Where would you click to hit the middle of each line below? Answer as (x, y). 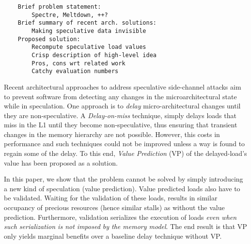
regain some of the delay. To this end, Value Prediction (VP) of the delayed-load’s (125, 153)
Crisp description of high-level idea (94, 55)
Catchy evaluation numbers (75, 71)
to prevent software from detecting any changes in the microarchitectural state (120, 96)
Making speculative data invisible (89, 31)
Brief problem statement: (59, 7)
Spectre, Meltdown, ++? (70, 15)
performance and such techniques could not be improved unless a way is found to (125, 144)
